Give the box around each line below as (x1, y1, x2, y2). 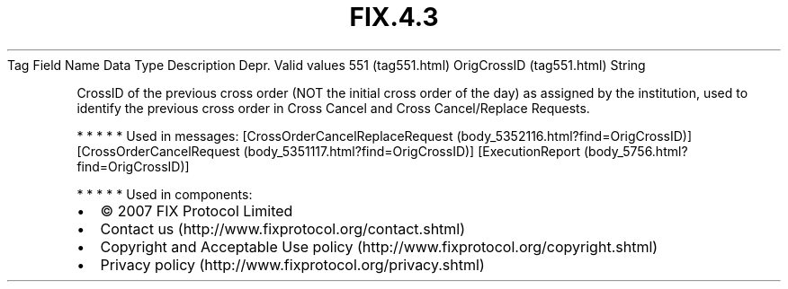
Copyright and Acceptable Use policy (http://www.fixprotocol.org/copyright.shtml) (100, 237, 658, 256)
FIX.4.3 (349, 2, 439, 32)
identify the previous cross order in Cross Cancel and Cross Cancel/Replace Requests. (76, 100, 590, 116)
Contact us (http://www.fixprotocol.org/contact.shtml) (100, 219, 466, 238)
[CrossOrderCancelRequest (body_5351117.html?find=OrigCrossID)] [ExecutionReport (76, 143, 581, 159)
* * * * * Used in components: (76, 186, 253, 202)
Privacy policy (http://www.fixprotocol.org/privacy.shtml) (100, 255, 485, 274)
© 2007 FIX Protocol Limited (100, 201, 293, 220)
